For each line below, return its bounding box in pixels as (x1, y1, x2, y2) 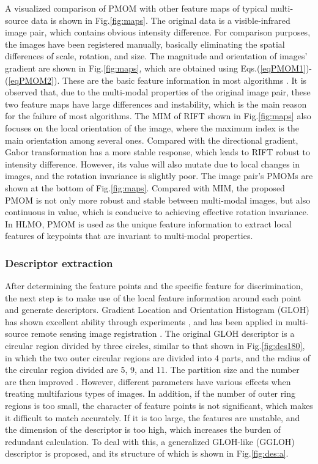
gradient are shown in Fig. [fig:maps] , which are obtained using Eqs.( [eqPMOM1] (5, 61, 306, 74)
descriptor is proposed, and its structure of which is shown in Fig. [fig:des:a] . (5, 447, 289, 460)
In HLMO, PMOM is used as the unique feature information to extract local (5, 217, 292, 230)
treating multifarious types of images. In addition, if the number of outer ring (5, 387, 295, 400)
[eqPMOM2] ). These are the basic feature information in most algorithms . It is (8, 73, 307, 86)
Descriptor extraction (5, 255, 113, 270)
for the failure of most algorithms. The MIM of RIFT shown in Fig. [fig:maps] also (5, 109, 311, 122)
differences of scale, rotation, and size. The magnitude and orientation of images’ (5, 50, 308, 62)
